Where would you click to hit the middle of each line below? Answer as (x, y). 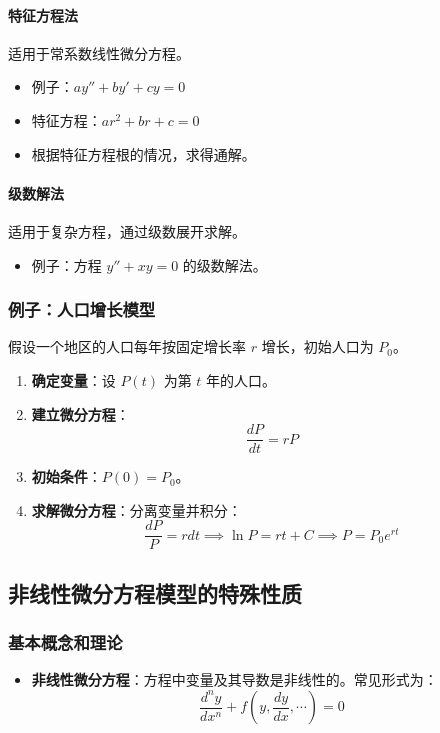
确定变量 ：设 (73, 379)
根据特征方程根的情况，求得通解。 (143, 153)
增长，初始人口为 (317, 346)
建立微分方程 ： (80, 413)
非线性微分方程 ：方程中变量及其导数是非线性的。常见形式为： (234, 679)
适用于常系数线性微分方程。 (99, 52)
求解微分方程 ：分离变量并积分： (136, 509)
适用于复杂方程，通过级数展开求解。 (127, 230)
